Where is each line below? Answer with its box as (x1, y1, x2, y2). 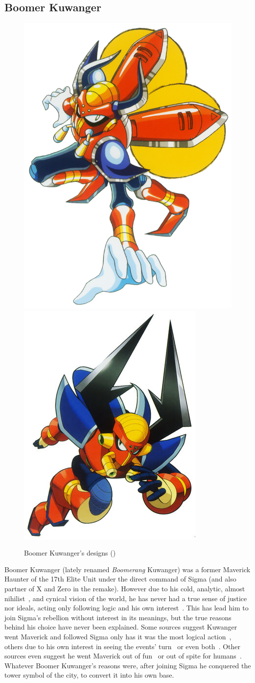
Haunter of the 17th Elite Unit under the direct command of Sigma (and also (4, 574, 236, 584)
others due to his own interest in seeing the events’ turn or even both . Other (4, 641, 241, 651)
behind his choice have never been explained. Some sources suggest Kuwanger (4, 622, 237, 632)
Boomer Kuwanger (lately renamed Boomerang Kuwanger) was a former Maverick (4, 564, 251, 574)
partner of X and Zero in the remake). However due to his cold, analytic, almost (4, 583, 245, 594)
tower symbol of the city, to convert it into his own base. (4, 670, 174, 680)
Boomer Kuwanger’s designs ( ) (24, 548, 116, 558)
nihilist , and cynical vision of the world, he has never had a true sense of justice (4, 593, 247, 603)
